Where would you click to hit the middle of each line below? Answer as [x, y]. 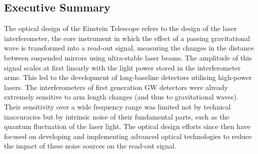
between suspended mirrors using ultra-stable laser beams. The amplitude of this [128, 57]
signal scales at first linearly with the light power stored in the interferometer [122, 67]
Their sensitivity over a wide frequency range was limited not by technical [117, 106]
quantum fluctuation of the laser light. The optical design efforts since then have [127, 126]
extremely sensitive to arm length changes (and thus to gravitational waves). [121, 97]
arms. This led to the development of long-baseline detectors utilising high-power [128, 77]
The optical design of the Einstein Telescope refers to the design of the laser [120, 28]
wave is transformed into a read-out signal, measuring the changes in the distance [129, 48]
